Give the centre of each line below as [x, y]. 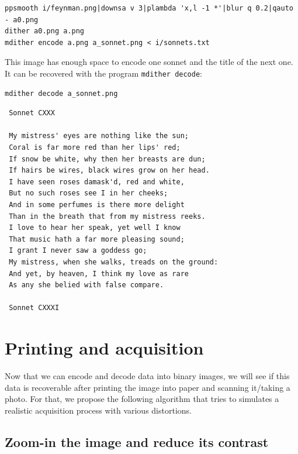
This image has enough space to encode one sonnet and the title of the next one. [149, 62]
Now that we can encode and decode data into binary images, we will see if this [147, 376]
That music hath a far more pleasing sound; [97, 239]
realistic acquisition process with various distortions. [98, 410]
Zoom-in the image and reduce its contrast [137, 441]
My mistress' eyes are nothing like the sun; [99, 136]
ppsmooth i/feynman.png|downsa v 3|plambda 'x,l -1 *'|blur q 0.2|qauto [149, 8]
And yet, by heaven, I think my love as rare [99, 274]
